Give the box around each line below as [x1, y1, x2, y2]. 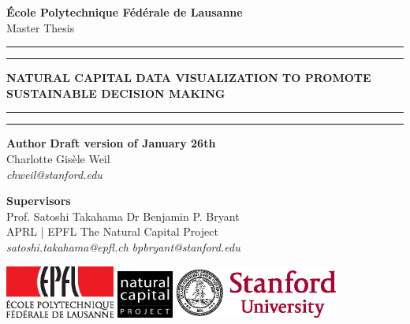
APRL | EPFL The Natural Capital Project [6, 223, 218, 240]
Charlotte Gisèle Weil [6, 150, 110, 166]
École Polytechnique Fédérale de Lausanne [6, 4, 243, 20]
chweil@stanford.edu [6, 166, 102, 182]
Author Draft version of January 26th [6, 135, 216, 151]
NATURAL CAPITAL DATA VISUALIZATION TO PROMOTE [6, 69, 371, 86]
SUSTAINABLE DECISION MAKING [6, 84, 225, 101]
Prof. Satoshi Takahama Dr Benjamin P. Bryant [6, 207, 240, 224]
